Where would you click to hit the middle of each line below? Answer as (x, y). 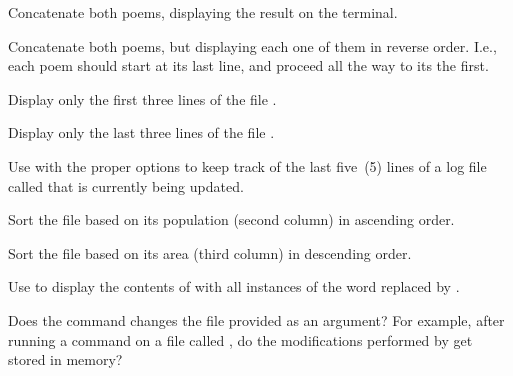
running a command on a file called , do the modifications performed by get (240, 339)
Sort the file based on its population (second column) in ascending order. (231, 219)
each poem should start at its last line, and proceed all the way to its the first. (248, 65)
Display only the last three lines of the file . (141, 132)
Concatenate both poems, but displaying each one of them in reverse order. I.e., (252, 45)
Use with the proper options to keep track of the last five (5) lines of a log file (247, 165)
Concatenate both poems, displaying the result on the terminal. (203, 12)
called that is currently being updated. (126, 185)
